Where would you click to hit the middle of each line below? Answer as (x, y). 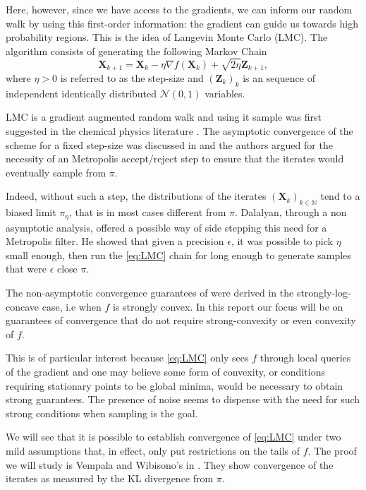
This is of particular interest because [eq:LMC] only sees (127, 358)
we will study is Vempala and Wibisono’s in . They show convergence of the (170, 464)
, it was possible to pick (282, 241)
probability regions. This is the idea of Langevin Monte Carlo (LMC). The (167, 37)
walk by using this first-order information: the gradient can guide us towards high (182, 23)
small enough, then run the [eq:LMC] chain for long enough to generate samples (178, 255)
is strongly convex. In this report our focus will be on (228, 306)
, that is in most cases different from (147, 212)
